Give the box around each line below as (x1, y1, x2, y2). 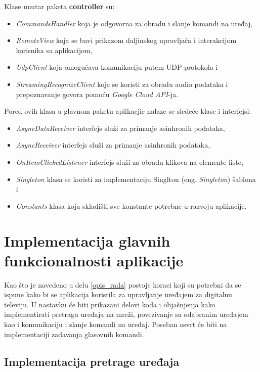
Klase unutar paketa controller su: (4, 1, 115, 11)
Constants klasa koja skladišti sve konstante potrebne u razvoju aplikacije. (16, 200, 247, 211)
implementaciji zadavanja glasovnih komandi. (4, 329, 144, 339)
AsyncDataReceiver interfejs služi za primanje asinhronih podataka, (16, 122, 225, 133)
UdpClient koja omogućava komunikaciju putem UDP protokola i (16, 62, 218, 72)
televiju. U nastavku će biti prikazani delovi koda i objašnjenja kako (4, 299, 215, 309)
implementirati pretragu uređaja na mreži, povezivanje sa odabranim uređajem (4, 309, 248, 319)
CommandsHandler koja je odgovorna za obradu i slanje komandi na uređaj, (16, 18, 253, 28)
